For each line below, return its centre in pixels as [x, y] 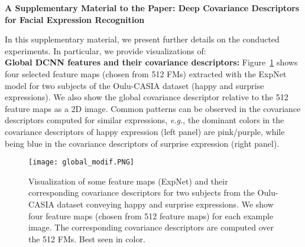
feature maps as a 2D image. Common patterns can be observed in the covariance [153, 108]
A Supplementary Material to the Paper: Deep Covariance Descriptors [152, 8]
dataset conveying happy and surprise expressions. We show [165, 204]
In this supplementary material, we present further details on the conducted [142, 39]
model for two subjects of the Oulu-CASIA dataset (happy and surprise [134, 85]
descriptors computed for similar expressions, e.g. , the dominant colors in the [145, 120]
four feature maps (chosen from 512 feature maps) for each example [151, 215]
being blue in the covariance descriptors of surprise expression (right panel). [142, 143]
